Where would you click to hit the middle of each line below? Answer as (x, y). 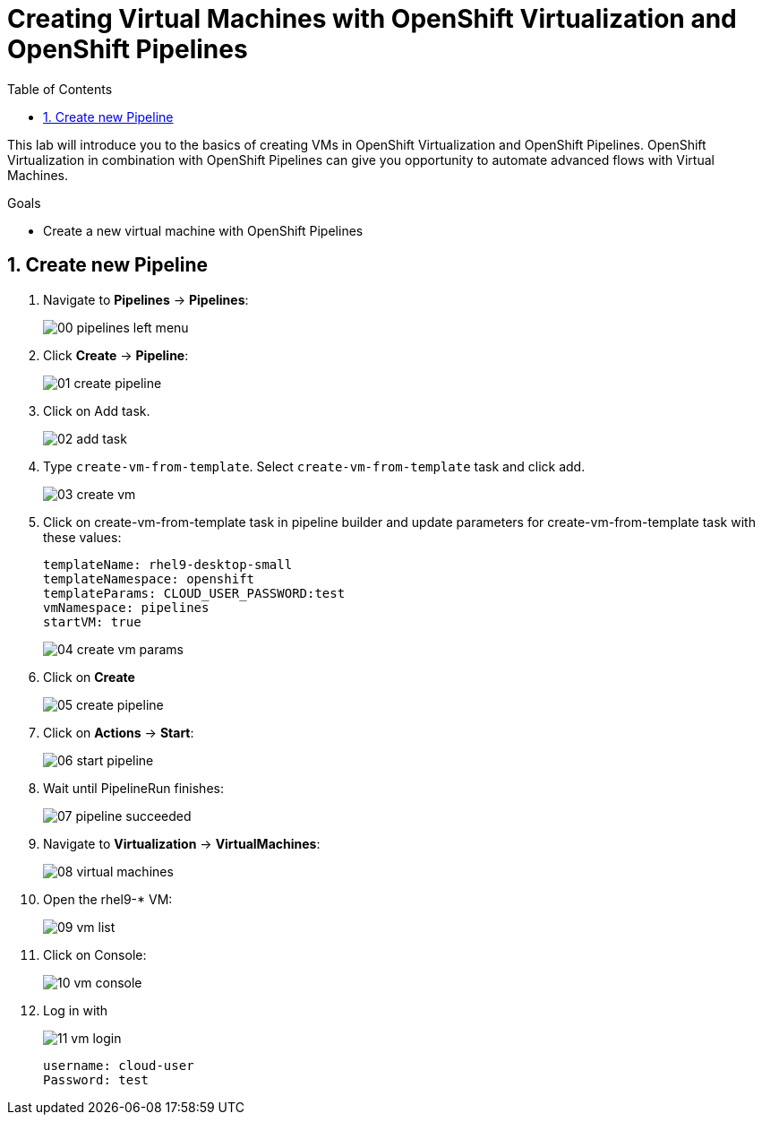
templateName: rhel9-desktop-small (168, 564)
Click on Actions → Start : (119, 732)
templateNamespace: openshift (149, 578)
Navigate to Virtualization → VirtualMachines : (182, 843)
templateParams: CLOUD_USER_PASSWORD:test (194, 593)
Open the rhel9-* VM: (108, 899)
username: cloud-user (119, 1065)
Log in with (76, 1010)
